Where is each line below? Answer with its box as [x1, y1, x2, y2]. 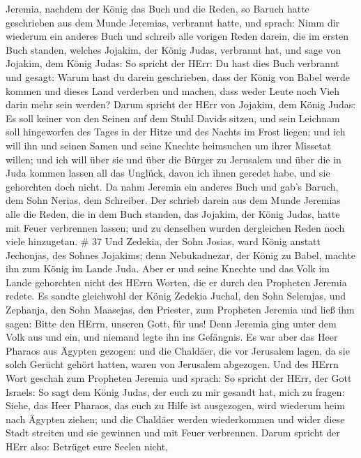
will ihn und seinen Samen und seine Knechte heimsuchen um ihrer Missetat [6, 138, 332, 152]
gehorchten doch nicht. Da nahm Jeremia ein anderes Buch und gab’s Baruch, [6, 179, 339, 193]
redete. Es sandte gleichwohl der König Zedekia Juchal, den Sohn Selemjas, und [6, 288, 346, 303]
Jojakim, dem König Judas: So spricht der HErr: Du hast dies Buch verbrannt [6, 56, 339, 71]
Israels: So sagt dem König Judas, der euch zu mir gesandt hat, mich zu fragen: [6, 384, 345, 399]
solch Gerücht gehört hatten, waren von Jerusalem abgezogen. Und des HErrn [6, 357, 339, 371]
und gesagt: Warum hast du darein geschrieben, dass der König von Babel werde [6, 69, 350, 84]
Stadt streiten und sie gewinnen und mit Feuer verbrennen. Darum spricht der [6, 425, 340, 440]
